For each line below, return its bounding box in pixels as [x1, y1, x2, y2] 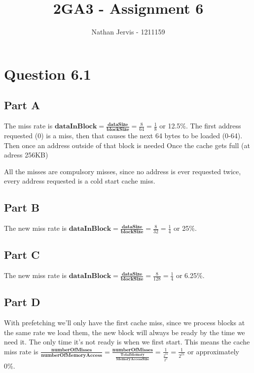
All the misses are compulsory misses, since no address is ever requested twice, [4, 166, 241, 176]
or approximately [187, 346, 239, 356]
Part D [4, 294, 40, 310]
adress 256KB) [4, 150, 48, 160]
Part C [4, 247, 40, 262]
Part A [4, 97, 40, 113]
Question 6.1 [4, 63, 91, 84]
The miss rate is [4, 121, 53, 131]
